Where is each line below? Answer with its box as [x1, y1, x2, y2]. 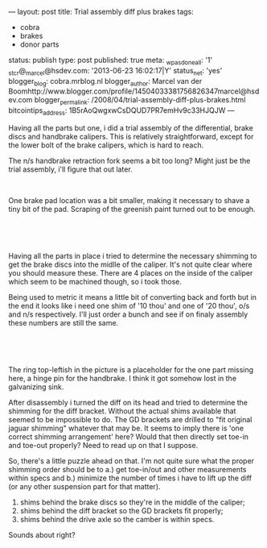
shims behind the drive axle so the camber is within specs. [19, 514, 215, 524]
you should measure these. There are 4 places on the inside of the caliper [8, 268, 253, 277]
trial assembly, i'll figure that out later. [8, 164, 133, 174]
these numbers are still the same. [8, 318, 119, 327]
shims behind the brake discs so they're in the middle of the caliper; [19, 497, 245, 507]
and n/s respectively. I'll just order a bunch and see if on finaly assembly [8, 309, 249, 319]
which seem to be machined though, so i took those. [8, 276, 183, 286]
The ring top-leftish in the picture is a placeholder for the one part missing [8, 364, 254, 374]
